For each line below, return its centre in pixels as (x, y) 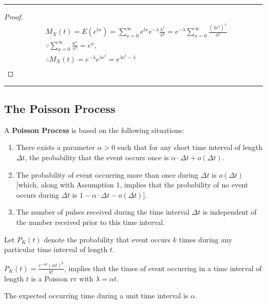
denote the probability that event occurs (107, 239)
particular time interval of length (56, 249)
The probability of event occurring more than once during (107, 174)
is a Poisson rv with (62, 278)
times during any (206, 239)
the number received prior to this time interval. (91, 222)
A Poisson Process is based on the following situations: (94, 130)
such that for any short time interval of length (190, 147)
